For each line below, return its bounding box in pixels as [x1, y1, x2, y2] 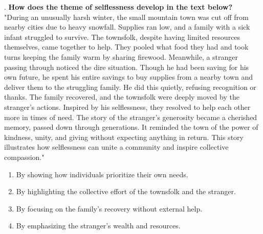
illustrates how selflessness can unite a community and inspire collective [4, 142, 229, 152]
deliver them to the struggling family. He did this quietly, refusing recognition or [4, 81, 256, 92]
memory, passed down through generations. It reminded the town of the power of [4, 122, 258, 132]
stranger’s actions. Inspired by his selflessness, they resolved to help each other [4, 101, 251, 112]
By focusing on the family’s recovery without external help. [16, 203, 203, 214]
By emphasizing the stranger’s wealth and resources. [16, 220, 181, 231]
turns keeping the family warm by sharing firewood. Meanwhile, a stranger [4, 51, 238, 62]
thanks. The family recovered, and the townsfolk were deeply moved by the [4, 91, 239, 102]
